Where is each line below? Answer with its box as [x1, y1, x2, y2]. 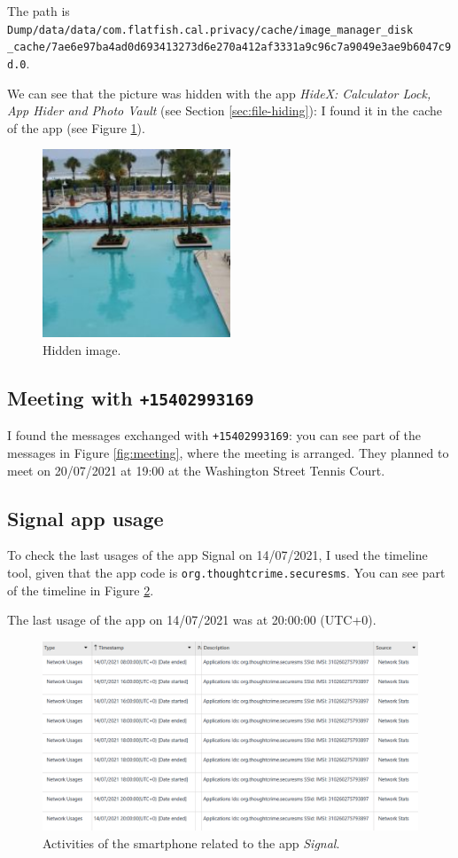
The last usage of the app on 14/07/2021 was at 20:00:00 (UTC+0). [7, 610, 376, 629]
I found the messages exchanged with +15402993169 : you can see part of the [7, 426, 421, 445]
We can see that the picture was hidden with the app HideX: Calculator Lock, [7, 83, 431, 102]
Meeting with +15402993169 [7, 383, 254, 411]
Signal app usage [7, 504, 164, 531]
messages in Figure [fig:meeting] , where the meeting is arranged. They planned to [7, 443, 449, 461]
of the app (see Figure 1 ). [7, 118, 145, 137]
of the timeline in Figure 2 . [7, 580, 154, 599]
